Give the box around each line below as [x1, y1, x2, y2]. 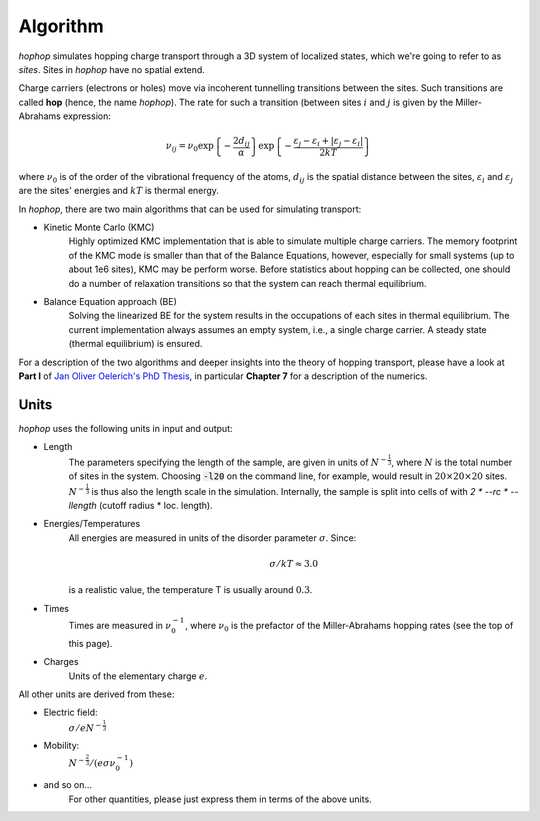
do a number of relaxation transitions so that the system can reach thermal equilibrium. [68, 277, 427, 289]
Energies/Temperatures [43, 518, 141, 530]
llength [68, 500, 97, 511]
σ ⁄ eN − [68, 721, 102, 734]
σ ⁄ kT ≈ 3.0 [269, 558, 319, 569]
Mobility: [43, 740, 80, 752]
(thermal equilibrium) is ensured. [68, 338, 203, 350]
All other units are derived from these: [18, 688, 175, 700]
